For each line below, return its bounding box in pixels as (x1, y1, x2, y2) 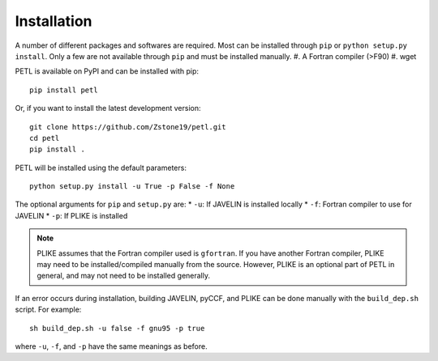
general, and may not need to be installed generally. (36, 271, 211, 281)
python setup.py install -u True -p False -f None (29, 182, 235, 191)
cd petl (29, 134, 60, 142)
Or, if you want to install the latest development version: (15, 104, 201, 113)
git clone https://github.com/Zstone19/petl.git (29, 122, 226, 131)
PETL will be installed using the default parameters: (15, 163, 187, 172)
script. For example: (15, 304, 82, 315)
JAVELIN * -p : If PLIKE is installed (15, 210, 128, 220)
